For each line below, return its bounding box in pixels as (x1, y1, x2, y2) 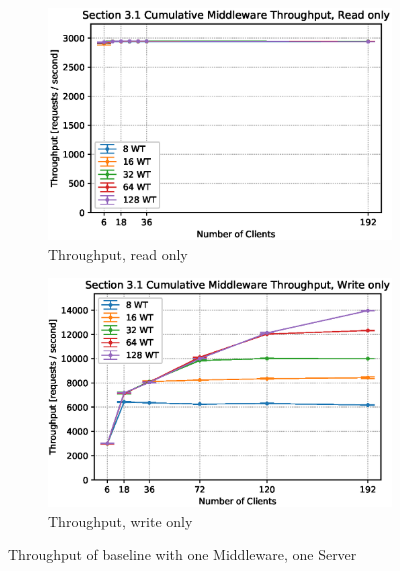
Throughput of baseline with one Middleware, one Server (8, 544, 357, 565)
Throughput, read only (48, 243, 188, 264)
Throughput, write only (48, 510, 193, 531)
